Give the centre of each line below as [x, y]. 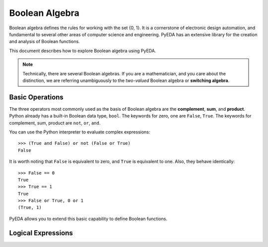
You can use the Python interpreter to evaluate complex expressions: [80, 132]
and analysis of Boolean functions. [45, 42]
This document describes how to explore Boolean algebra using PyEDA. [83, 51]
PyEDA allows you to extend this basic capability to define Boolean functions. [88, 219]
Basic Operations [36, 97]
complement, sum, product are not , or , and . [55, 123]
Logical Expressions [41, 233]
